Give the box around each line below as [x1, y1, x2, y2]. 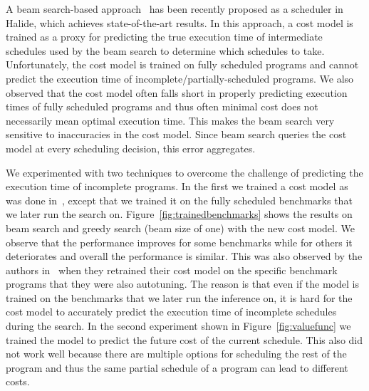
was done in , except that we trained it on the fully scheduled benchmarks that [6, 192, 353, 207]
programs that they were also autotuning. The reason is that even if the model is [6, 276, 359, 291]
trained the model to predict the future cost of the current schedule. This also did [6, 332, 363, 347]
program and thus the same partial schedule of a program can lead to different [6, 360, 348, 375]
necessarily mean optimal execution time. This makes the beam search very [6, 113, 335, 127]
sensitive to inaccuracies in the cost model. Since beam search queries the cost [6, 127, 347, 142]
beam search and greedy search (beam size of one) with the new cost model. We [6, 220, 355, 235]
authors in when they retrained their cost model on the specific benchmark [6, 262, 338, 277]
